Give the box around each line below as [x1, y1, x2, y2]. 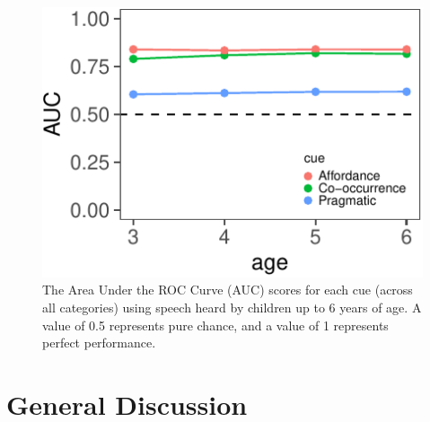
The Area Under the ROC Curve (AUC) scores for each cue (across [42, 280, 413, 299]
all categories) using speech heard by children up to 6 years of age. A [42, 297, 422, 316]
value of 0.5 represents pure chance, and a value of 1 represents [42, 315, 389, 334]
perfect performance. [42, 333, 156, 352]
